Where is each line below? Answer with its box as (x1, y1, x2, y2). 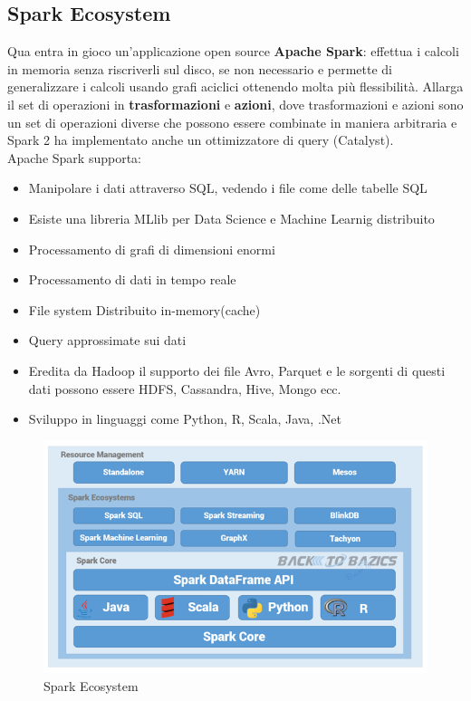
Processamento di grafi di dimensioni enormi (28, 239, 275, 258)
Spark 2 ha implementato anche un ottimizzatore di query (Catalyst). (7, 130, 394, 149)
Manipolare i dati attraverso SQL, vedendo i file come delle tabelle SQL (28, 178, 428, 197)
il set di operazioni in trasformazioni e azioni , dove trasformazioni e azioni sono (7, 94, 464, 113)
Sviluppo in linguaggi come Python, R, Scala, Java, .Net (28, 409, 341, 428)
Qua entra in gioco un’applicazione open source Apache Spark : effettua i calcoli (7, 42, 459, 61)
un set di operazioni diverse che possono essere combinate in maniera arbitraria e (7, 112, 457, 131)
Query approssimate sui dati (28, 331, 187, 350)
